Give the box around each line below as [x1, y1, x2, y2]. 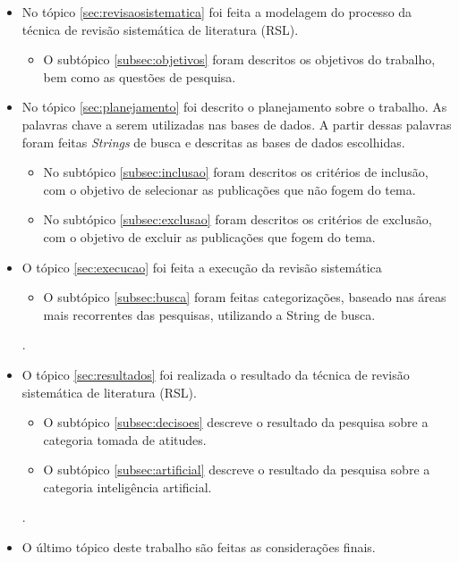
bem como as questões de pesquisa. [43, 67, 236, 86]
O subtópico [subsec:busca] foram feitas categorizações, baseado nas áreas [43, 288, 446, 306]
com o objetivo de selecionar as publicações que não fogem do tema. [43, 180, 416, 198]
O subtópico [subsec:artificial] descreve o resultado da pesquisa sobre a [43, 460, 430, 479]
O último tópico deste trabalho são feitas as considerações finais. [21, 538, 376, 557]
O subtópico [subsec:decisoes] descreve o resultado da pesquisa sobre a [43, 413, 429, 432]
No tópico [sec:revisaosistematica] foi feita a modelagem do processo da [21, 3, 412, 21]
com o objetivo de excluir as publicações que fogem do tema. [43, 227, 376, 246]
